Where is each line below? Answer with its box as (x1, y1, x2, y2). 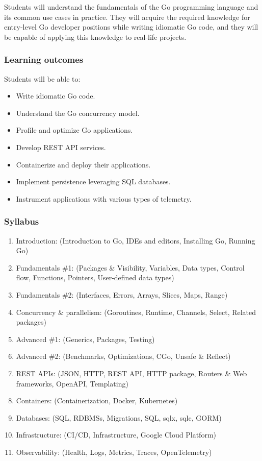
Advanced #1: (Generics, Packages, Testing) (16, 333, 155, 344)
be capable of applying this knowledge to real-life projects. (4, 31, 187, 42)
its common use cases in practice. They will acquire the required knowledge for (4, 11, 250, 22)
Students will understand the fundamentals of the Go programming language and (4, 2, 258, 12)
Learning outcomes (4, 53, 84, 66)
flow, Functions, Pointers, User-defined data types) (16, 272, 174, 283)
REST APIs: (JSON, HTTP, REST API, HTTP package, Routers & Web (16, 368, 247, 378)
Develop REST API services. (16, 141, 106, 152)
